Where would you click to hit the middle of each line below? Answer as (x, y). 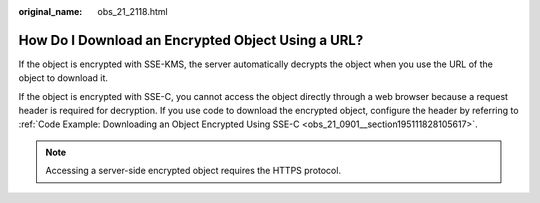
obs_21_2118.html (133, 11)
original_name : (50, 11)
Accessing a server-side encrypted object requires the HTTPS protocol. (193, 171)
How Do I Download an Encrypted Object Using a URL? (191, 40)
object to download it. (63, 78)
